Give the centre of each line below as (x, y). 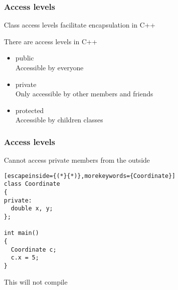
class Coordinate (32, 184)
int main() (22, 233)
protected (30, 110)
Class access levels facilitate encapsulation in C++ (80, 25)
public (25, 58)
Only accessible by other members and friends (84, 94)
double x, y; (32, 209)
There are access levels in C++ (51, 41)
